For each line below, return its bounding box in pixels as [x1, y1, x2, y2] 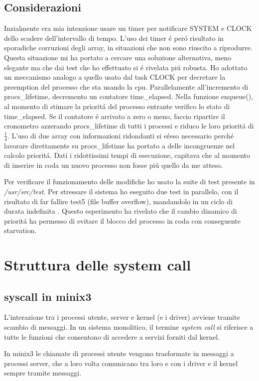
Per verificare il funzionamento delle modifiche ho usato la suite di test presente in [4, 176, 255, 187]
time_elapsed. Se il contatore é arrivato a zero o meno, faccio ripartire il [4, 111, 225, 121]
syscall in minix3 [4, 288, 92, 304]
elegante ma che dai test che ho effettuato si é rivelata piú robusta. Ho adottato [4, 62, 248, 72]
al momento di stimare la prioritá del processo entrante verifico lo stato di [4, 101, 230, 111]
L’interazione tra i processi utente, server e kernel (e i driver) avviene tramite [4, 312, 240, 322]
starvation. [4, 225, 37, 236]
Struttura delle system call [4, 254, 191, 275]
